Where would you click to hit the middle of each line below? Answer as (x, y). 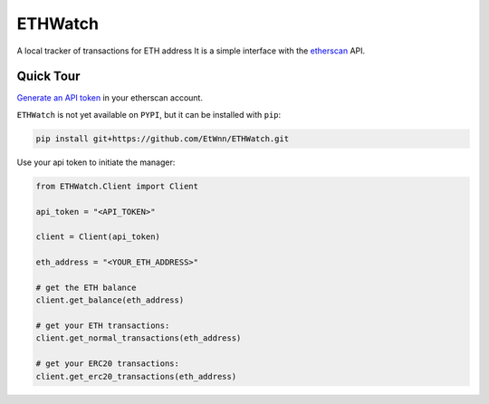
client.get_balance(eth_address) (110, 300)
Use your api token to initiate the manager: (96, 162)
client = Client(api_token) (98, 237)
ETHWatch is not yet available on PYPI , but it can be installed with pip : (149, 114)
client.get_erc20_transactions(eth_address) (136, 376)
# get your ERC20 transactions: (108, 364)
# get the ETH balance (86, 287)
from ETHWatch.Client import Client (117, 186)
